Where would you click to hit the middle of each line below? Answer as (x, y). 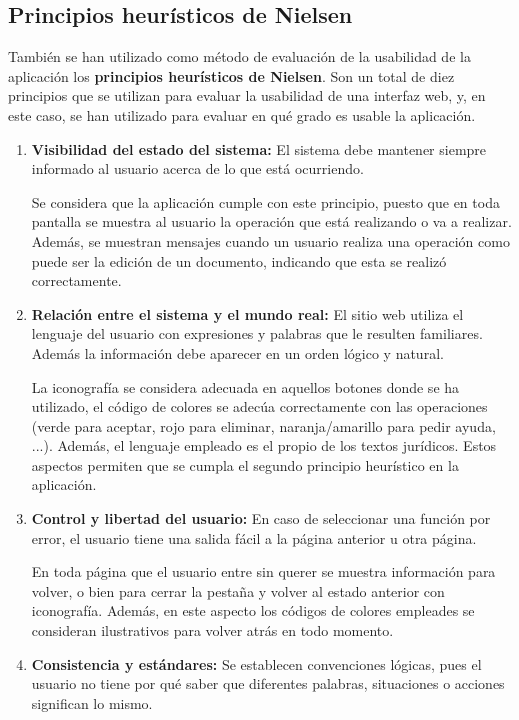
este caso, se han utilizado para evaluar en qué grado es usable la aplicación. (242, 114)
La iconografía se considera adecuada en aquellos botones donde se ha (245, 386)
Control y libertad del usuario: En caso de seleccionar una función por (261, 518)
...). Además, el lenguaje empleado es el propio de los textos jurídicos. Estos (264, 445)
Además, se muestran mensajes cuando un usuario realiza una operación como (270, 240)
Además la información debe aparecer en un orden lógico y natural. (237, 352)
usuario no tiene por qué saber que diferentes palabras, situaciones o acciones (268, 683)
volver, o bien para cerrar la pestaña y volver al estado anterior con (238, 590)
